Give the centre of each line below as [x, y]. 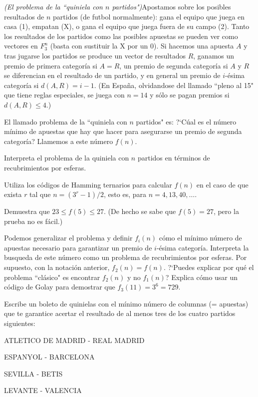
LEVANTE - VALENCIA [43, 390]
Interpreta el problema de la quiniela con [67, 158]
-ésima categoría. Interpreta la [203, 247]
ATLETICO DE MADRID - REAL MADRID [74, 340]
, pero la [226, 211]
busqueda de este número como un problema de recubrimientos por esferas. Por [126, 257]
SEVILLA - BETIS [33, 373]
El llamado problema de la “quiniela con [66, 121]
